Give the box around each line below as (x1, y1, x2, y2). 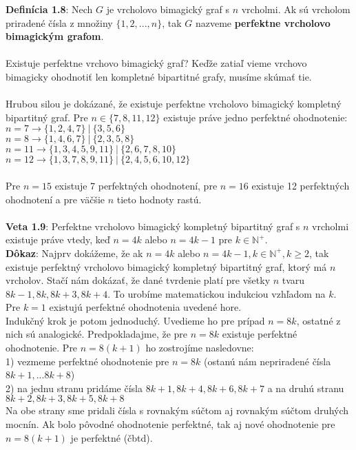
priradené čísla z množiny (6, 15, 113, 30)
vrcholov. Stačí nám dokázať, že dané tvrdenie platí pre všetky (6, 273, 271, 287)
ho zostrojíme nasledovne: (145, 340, 254, 355)
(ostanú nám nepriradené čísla (203, 354, 331, 368)
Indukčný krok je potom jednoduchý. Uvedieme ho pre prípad (6, 313, 265, 327)
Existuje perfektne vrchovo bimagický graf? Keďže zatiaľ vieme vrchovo (6, 56, 307, 70)
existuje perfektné (222, 327, 297, 341)
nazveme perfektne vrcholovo (195, 15, 331, 30)
